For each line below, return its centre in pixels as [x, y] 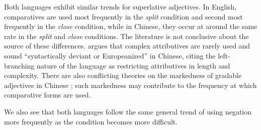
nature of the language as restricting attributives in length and [134, 65]
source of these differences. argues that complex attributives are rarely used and [127, 46]
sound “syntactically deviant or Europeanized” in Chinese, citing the [110, 55]
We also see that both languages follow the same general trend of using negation [128, 111]
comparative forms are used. [48, 95]
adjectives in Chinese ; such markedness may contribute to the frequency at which [130, 85]
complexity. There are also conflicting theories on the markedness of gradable [123, 75]
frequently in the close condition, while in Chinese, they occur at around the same [131, 26]
